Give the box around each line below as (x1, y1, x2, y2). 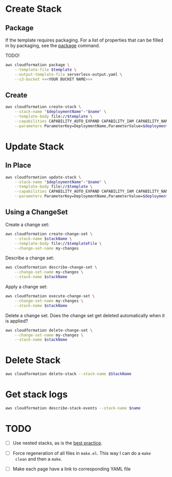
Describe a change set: (5, 255, 55, 261)
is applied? (5, 318, 28, 324)
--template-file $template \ (14, 67, 77, 72)
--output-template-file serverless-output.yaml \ (14, 72, 123, 77)
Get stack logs (5, 389, 68, 400)
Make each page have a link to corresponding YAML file (12, 466, 131, 472)
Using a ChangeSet (5, 208, 68, 217)
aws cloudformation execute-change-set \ (5, 294, 95, 299)
